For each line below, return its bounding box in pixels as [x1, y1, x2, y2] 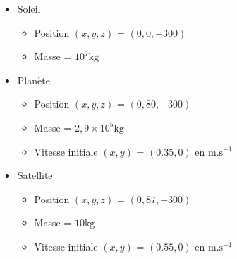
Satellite [17, 168, 53, 183]
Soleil [17, 1, 41, 16]
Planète [17, 72, 50, 87]
